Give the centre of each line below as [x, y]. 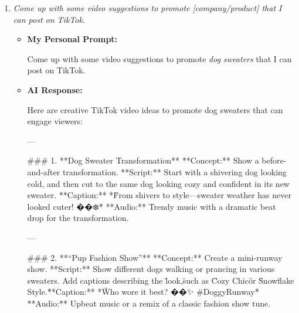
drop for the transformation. [78, 218]
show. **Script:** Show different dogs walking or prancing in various [151, 269]
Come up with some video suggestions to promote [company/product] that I [147, 8]
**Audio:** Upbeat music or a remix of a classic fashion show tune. [149, 303]
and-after [44, 171]
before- [274, 160]
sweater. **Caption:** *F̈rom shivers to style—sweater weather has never [159, 195]
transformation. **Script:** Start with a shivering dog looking [174, 171]
